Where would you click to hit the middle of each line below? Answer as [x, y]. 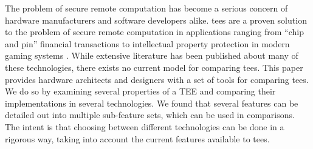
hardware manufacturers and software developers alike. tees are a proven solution [156, 20]
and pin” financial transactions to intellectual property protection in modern [147, 43]
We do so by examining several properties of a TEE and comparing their [140, 91]
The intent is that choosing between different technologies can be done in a [145, 126]
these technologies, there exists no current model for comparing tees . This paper [154, 67]
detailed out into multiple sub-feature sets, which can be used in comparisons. [150, 115]
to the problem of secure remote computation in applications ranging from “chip [154, 32]
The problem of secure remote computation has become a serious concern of [146, 8]
